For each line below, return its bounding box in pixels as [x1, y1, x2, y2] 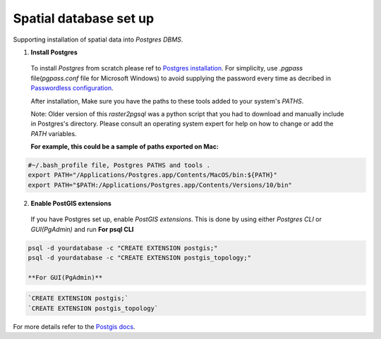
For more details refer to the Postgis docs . [13, 322, 135, 331]
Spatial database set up [13, 11, 155, 26]
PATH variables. [30, 129, 77, 137]
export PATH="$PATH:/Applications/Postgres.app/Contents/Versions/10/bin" [28, 180, 293, 189]
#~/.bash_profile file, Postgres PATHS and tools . [28, 161, 211, 169]
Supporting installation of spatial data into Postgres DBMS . [13, 35, 183, 44]
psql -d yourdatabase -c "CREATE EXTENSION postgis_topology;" [28, 254, 252, 261]
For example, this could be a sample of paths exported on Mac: [30, 142, 219, 151]
